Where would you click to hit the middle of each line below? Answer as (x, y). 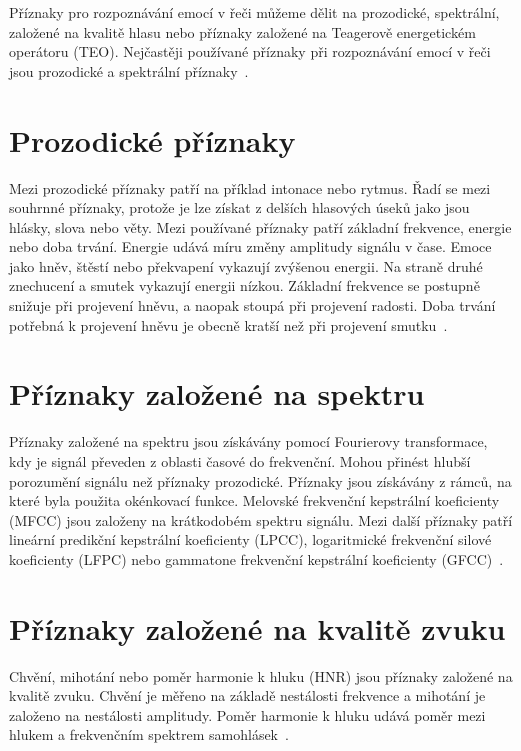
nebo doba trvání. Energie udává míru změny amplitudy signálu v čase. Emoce (250, 246)
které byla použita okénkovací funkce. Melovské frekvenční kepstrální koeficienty (254, 500)
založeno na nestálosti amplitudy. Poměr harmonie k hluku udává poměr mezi (247, 714)
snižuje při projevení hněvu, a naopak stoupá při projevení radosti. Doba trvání (252, 305)
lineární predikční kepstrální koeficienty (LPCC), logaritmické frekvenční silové (250, 539)
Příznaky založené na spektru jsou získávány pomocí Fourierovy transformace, (248, 441)
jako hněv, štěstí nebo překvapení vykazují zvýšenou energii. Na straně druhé (246, 265)
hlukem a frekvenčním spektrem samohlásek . (149, 734)
